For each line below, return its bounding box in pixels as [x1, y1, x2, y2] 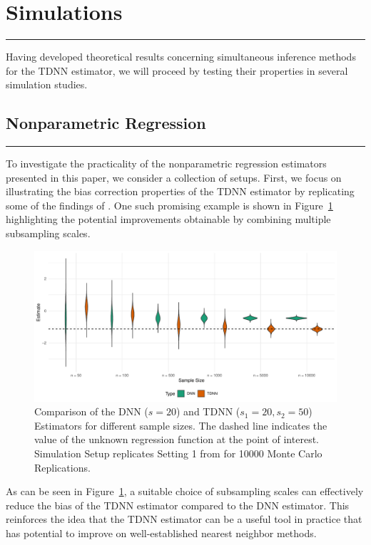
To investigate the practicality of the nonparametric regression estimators [6, 156, 327, 171]
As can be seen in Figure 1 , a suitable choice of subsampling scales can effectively [6, 484, 364, 499]
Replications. [34, 460, 91, 474]
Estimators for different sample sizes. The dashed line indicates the [34, 417, 327, 432]
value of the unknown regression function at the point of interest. [34, 432, 319, 447]
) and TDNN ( [176, 404, 240, 419]
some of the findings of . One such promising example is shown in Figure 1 [6, 197, 333, 212]
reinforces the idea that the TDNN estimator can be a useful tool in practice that [6, 512, 362, 526]
